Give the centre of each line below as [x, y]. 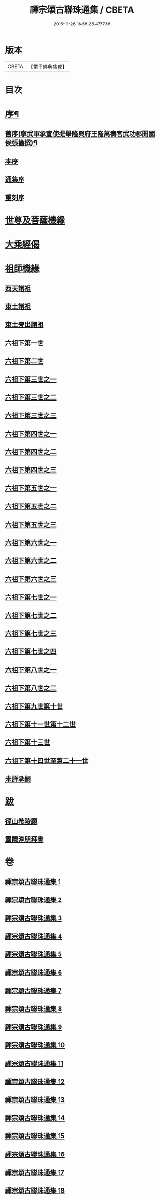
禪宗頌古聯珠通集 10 [35, 1045]
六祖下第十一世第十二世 [40, 724]
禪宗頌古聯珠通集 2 [34, 900]
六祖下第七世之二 [31, 615]
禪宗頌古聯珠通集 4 [34, 936]
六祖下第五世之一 [31, 488]
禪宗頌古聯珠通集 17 [35, 1172]
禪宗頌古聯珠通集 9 [34, 1027]
